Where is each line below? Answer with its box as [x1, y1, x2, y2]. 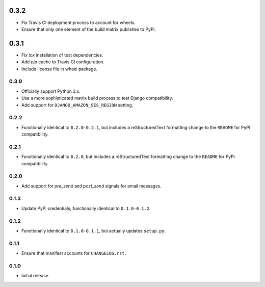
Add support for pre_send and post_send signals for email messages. [21, 183, 161, 189]
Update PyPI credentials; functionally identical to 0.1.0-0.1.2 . [21, 205, 151, 211]
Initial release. [21, 273, 50, 279]
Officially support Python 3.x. [21, 88, 80, 94]
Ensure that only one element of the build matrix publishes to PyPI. [21, 26, 156, 32]
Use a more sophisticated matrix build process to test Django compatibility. [21, 95, 174, 101]
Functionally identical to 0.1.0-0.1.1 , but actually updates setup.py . [21, 228, 166, 234]
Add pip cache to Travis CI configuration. [21, 59, 105, 65]
